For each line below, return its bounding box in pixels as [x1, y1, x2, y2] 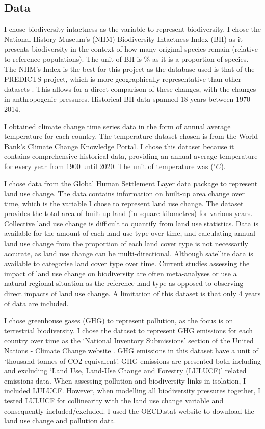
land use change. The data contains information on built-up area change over [4, 188, 245, 199]
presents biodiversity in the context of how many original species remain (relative [4, 43, 258, 54]
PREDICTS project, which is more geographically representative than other [4, 74, 242, 84]
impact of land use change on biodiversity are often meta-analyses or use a [4, 268, 237, 278]
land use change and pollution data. [4, 415, 116, 426]
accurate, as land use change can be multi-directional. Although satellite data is [4, 248, 253, 258]
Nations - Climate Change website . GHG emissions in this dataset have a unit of [4, 345, 258, 356]
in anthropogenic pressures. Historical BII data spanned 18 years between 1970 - [4, 93, 255, 104]
